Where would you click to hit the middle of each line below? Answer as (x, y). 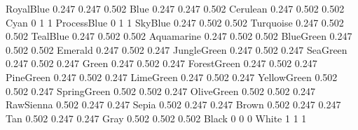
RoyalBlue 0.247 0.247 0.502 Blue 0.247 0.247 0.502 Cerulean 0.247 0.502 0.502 (175, 8)
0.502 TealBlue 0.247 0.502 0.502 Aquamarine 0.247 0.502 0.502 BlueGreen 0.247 (179, 36)
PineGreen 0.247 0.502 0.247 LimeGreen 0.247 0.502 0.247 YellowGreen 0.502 (172, 77)
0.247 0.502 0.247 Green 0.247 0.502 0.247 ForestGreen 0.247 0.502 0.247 (161, 63)
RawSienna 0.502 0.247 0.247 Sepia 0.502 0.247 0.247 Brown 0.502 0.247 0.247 (173, 104)
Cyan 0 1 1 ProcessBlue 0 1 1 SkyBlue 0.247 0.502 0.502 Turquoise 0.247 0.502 (175, 22)
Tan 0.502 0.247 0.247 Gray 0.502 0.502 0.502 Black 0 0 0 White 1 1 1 (156, 118)
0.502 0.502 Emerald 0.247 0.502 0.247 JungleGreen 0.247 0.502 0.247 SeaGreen (177, 49)
